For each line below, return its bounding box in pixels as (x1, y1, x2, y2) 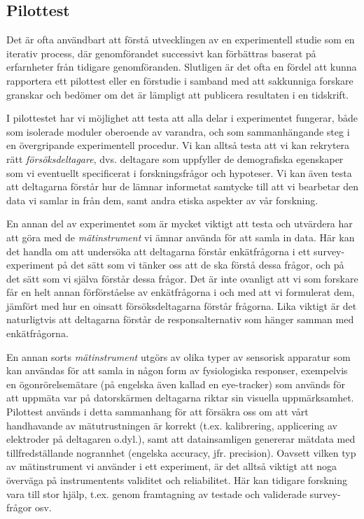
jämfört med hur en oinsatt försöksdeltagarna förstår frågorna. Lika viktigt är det (6, 298, 357, 313)
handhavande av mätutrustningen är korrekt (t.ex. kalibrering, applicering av (6, 418, 337, 432)
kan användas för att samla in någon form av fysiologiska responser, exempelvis (6, 363, 348, 378)
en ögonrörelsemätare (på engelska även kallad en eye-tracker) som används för (6, 376, 345, 391)
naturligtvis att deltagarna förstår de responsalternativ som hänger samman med (6, 312, 354, 327)
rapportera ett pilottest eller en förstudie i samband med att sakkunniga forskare (6, 73, 353, 87)
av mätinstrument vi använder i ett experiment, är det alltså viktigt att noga (6, 459, 337, 474)
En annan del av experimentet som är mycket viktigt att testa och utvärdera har (6, 216, 353, 231)
